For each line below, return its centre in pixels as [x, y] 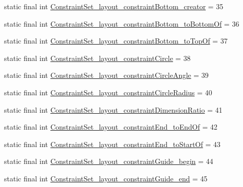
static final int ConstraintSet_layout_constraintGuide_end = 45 [106, 178]
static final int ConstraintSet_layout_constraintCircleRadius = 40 [108, 92]
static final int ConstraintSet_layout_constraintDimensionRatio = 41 [113, 109]
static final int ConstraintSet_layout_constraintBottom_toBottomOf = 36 [122, 23]
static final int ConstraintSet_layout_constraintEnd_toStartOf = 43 [112, 144]
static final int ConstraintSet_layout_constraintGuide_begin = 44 [109, 161]
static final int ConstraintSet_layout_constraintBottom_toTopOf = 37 [116, 41]
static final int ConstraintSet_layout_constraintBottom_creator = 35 [114, 6]
